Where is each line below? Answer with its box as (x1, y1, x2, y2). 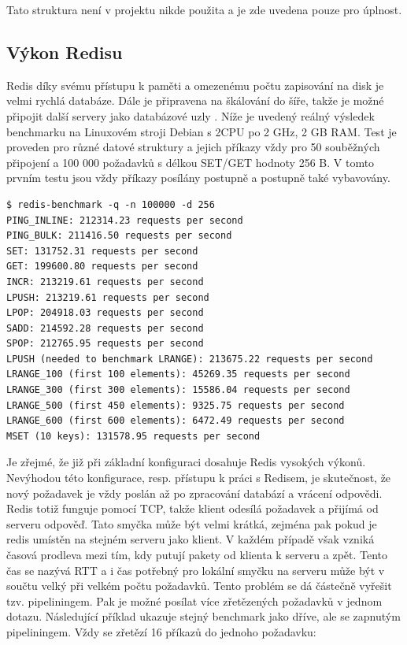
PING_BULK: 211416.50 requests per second (6, 230, 232, 242)
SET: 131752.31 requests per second (6, 245, 198, 257)
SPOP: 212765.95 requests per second (6, 338, 204, 350)
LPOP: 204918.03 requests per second (6, 307, 204, 319)
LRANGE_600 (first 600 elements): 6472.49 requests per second (6, 415, 345, 427)
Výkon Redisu (6, 39, 123, 64)
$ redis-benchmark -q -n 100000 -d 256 (6, 198, 215, 210)
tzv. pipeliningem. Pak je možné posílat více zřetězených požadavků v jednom (6, 592, 383, 609)
